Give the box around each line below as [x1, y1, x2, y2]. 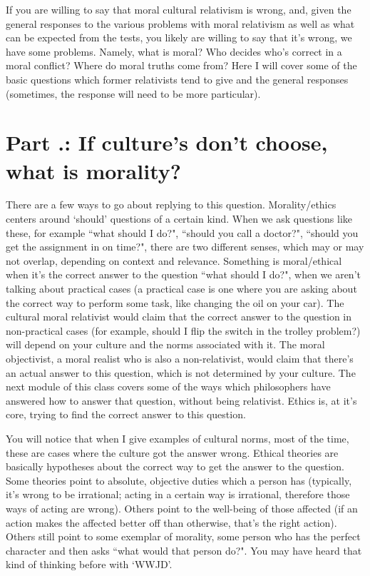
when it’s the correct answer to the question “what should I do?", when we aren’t [6, 267, 361, 282]
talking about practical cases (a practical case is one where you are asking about [6, 281, 357, 296]
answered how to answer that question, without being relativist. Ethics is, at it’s [6, 393, 357, 408]
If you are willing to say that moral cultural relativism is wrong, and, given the [6, 2, 351, 16]
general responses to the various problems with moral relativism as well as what [6, 16, 355, 31]
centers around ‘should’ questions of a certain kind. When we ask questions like [6, 211, 352, 226]
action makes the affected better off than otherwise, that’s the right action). [6, 515, 337, 530]
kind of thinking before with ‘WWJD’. [6, 557, 173, 572]
